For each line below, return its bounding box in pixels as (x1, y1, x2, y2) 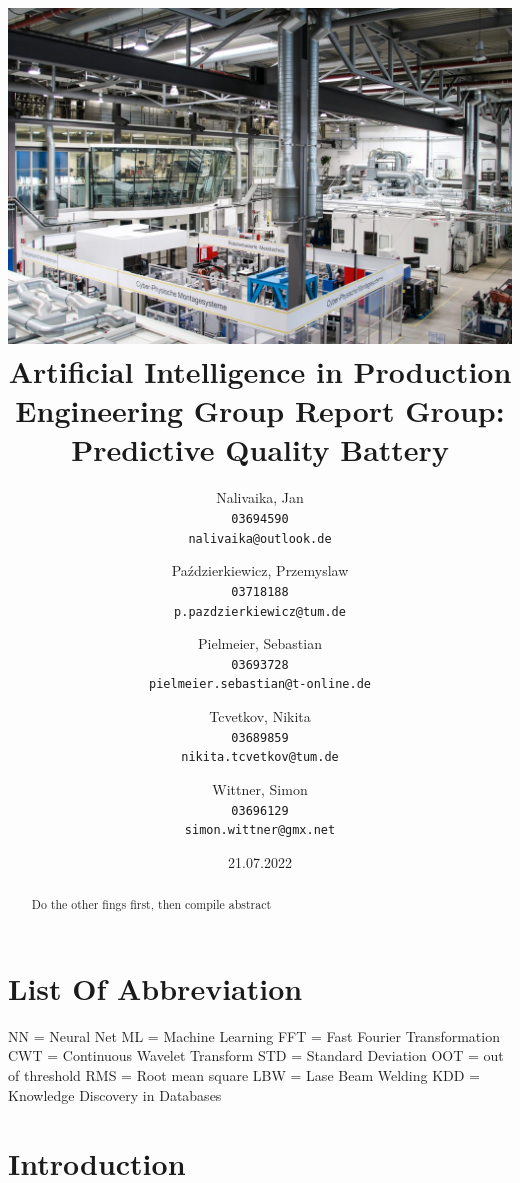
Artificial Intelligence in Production (8, 351, 512, 392)
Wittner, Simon (212, 778, 308, 799)
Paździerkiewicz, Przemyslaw (171, 560, 349, 581)
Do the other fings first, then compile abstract (31, 896, 272, 913)
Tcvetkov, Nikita (209, 706, 311, 727)
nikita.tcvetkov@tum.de (181, 750, 339, 765)
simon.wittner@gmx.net (184, 823, 336, 838)
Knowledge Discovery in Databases (8, 1084, 222, 1105)
